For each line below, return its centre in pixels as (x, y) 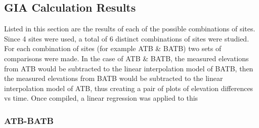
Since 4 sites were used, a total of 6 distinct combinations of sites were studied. (127, 38)
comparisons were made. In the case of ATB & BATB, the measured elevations (126, 58)
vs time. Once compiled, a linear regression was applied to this (101, 98)
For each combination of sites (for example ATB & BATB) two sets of (113, 48)
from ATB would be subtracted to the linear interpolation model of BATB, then (129, 68)
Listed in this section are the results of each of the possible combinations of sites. (130, 29)
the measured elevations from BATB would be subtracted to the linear (114, 78)
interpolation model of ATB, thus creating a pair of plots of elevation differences (129, 88)
